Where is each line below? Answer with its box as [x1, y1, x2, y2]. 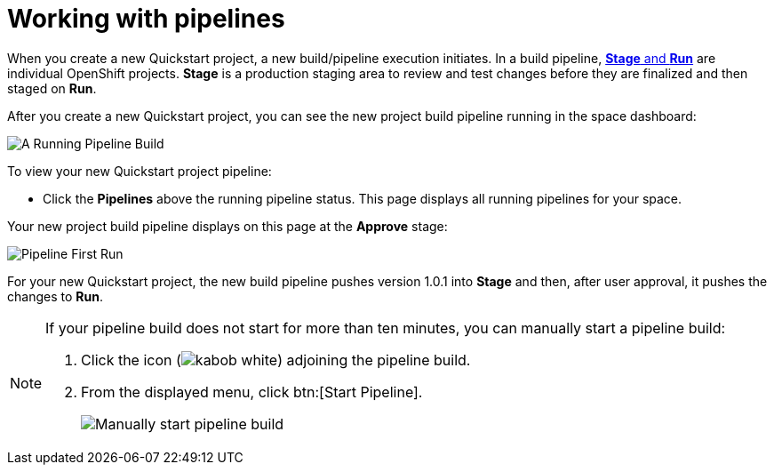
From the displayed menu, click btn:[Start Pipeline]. [81, 382, 423, 401]
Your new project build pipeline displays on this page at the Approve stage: [7, 218, 448, 234]
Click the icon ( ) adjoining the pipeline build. [81, 350, 471, 369]
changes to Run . [7, 288, 103, 304]
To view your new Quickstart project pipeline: [7, 163, 272, 179]
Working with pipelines [7, 4, 285, 34]
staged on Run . [7, 80, 97, 96]
